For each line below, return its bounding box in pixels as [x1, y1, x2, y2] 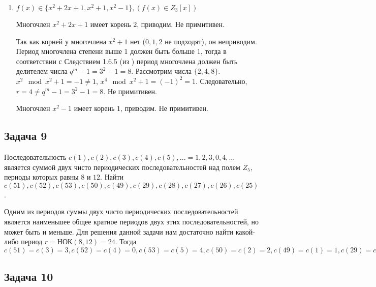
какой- [235, 226, 255, 237]
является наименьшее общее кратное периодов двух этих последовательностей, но [4, 216, 259, 226]
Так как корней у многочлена [16, 36, 106, 46]
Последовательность [4, 151, 67, 162]
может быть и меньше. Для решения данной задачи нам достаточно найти [4, 226, 234, 237]
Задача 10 [4, 269, 53, 284]
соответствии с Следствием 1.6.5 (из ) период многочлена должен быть [16, 55, 238, 66]
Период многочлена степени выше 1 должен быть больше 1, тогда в [16, 46, 227, 56]
